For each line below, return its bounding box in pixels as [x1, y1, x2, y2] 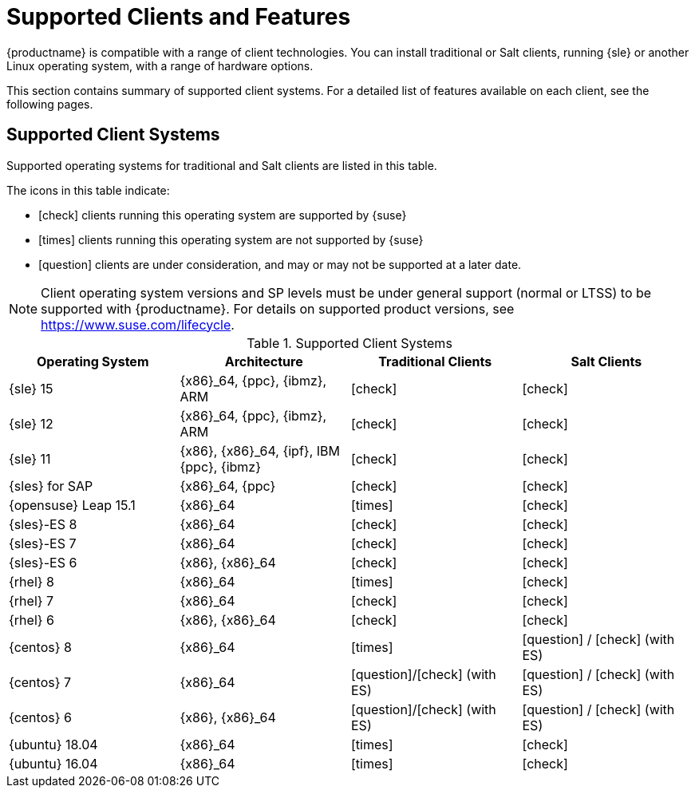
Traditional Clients [378, 353, 492, 369]
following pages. [6, 97, 93, 111]
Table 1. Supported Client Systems [247, 334, 452, 351]
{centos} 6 [9, 709, 72, 725]
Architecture [224, 353, 303, 369]
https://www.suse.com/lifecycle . [41, 316, 235, 333]
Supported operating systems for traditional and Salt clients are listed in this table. [6, 158, 437, 172]
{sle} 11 [9, 450, 51, 467]
